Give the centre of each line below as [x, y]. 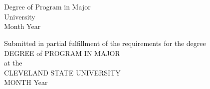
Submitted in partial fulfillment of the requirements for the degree [105, 43]
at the [13, 63]
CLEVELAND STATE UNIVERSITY [62, 72]
